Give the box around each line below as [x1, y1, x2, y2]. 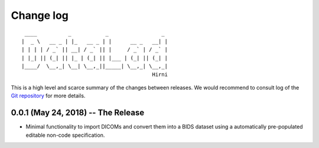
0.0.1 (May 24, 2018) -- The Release [11, 108, 145, 118]
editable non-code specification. [25, 131, 105, 139]
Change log [11, 9, 69, 22]
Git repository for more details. [11, 92, 86, 100]
